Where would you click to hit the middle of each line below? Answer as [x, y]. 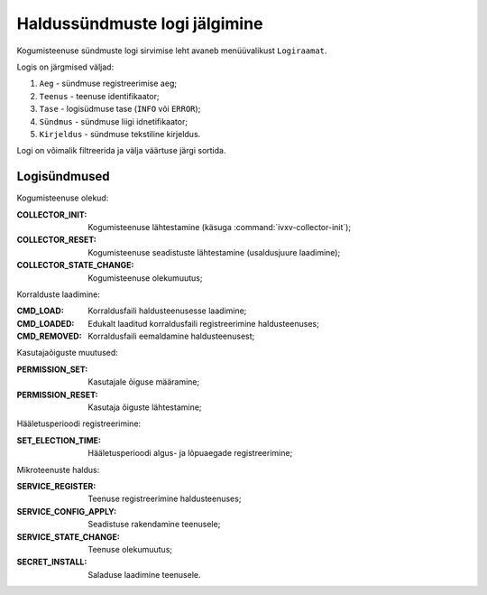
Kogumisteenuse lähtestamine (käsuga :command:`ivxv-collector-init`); [220, 227]
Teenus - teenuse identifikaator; [99, 96]
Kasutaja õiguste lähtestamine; [145, 407]
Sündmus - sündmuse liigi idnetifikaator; [114, 121]
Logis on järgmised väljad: [65, 67]
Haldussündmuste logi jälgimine [140, 23]
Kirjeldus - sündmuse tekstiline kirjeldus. [120, 134]
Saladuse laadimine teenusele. [144, 574]
